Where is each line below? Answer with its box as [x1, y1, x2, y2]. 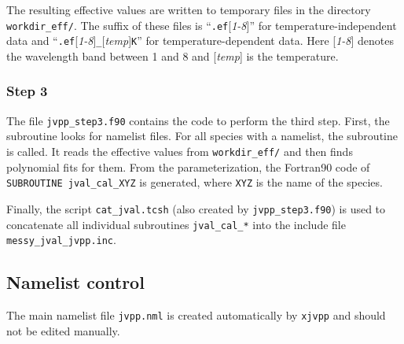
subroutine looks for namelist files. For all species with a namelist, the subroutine [6, 128, 398, 144]
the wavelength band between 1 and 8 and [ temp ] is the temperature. [6, 47, 339, 64]
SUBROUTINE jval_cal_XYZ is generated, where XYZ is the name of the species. [6, 174, 383, 190]
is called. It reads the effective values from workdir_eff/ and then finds [6, 142, 353, 159]
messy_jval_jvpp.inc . [6, 231, 116, 248]
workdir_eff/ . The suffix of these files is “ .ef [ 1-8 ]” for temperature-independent [6, 17, 397, 33]
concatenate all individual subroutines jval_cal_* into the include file [6, 216, 346, 232]
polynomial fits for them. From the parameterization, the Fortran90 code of [6, 158, 370, 175]
